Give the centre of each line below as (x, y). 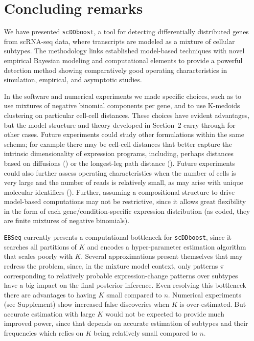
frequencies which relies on (44, 333)
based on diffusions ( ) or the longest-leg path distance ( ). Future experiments (120, 163)
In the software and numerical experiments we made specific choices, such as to (123, 96)
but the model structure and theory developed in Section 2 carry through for (120, 125)
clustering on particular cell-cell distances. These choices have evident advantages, (127, 115)
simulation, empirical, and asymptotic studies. (73, 80)
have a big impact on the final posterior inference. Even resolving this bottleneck (125, 285)
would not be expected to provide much (165, 313)
